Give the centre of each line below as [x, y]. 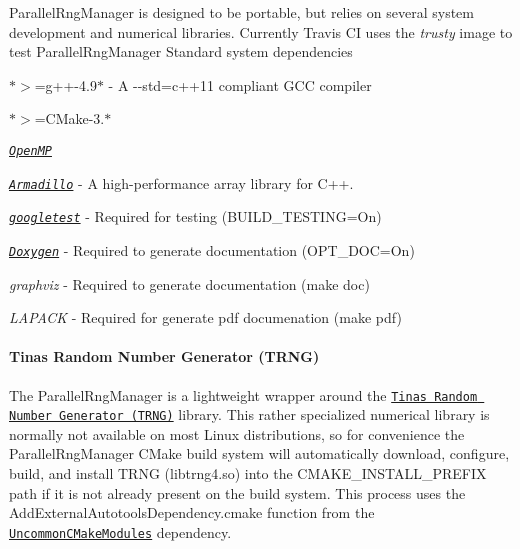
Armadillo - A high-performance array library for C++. [181, 182]
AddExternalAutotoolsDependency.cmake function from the [192, 512]
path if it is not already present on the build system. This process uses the [237, 492]
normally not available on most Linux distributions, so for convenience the [237, 433]
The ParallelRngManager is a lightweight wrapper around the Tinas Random [243, 394]
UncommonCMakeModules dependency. [120, 531]
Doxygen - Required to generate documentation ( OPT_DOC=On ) [212, 249]
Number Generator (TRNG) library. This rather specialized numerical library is [249, 414]
